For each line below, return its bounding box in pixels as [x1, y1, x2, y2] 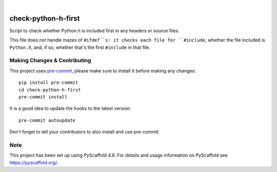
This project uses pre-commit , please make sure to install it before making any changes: [9, 67, 196, 74]
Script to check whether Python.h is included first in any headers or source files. [9, 27, 180, 33]
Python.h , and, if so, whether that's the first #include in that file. [9, 44, 151, 50]
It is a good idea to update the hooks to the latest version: [9, 105, 131, 111]
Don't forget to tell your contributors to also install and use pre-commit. [9, 129, 160, 135]
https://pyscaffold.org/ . [9, 159, 58, 165]
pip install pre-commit [18, 80, 78, 86]
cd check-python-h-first [18, 87, 81, 92]
